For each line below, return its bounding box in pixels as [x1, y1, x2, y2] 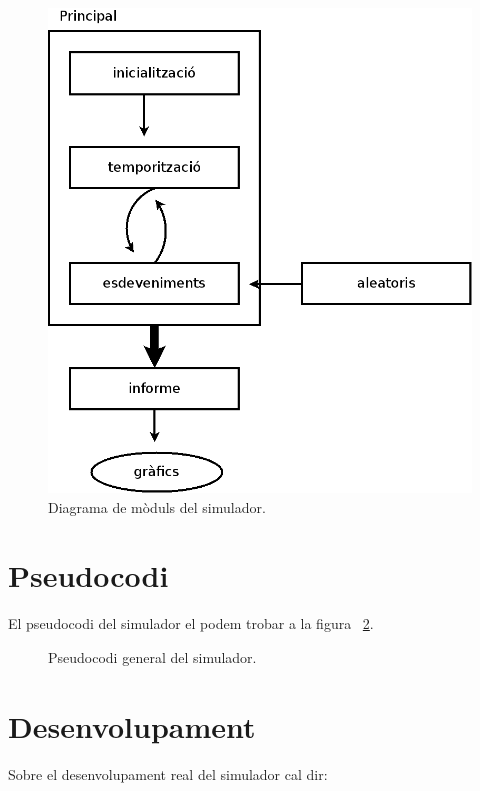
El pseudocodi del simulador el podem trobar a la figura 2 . [8, 613, 374, 634]
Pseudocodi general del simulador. [48, 647, 257, 667]
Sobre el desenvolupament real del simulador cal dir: [8, 763, 328, 784]
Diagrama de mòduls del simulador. [48, 496, 266, 517]
